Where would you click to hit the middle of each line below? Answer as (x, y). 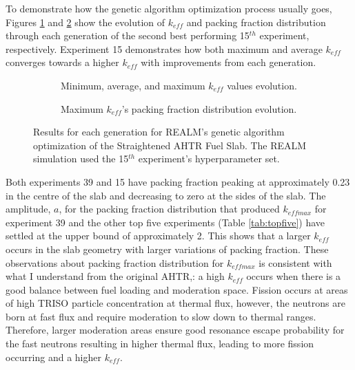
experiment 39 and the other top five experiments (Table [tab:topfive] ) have (165, 222)
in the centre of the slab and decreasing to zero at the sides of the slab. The (166, 195)
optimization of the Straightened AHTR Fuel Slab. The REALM (170, 145)
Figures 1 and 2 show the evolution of (85, 22)
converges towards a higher (62, 62)
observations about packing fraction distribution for (115, 262)
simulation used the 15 (81, 159)
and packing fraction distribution (256, 22)
